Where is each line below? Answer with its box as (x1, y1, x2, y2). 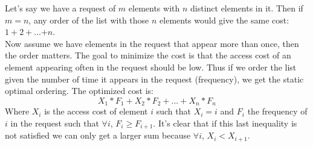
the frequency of (247, 105, 308, 117)
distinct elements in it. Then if (190, 2, 303, 14)
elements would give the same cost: (160, 13, 289, 26)
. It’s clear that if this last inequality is (153, 116, 297, 129)
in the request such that (10, 116, 99, 129)
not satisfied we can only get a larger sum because (5, 129, 191, 142)
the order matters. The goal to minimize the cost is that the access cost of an (5, 49, 291, 61)
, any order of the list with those (28, 13, 149, 26)
